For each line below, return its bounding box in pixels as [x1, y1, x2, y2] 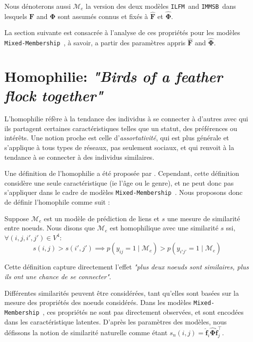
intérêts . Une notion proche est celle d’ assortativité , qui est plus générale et [4, 133, 229, 143]
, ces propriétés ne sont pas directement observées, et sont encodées [42, 306, 244, 317]
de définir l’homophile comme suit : [4, 197, 110, 207]
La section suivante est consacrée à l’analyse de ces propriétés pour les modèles [4, 27, 240, 38]
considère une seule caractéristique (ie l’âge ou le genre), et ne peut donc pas [4, 177, 234, 188]
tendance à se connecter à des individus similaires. [4, 152, 155, 162]
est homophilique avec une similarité [110, 223, 218, 233]
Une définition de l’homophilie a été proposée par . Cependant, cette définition [4, 168, 239, 178]
